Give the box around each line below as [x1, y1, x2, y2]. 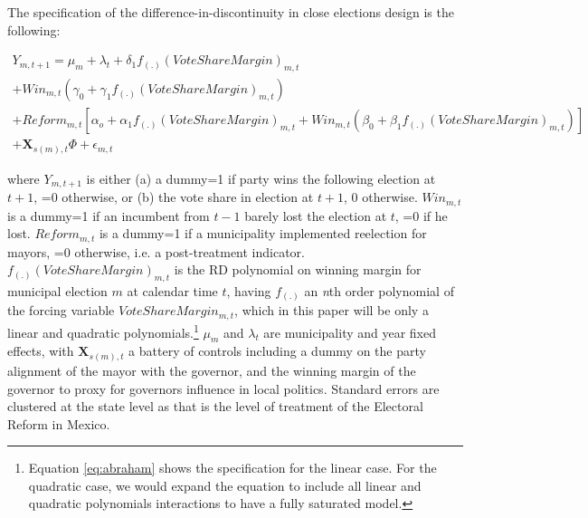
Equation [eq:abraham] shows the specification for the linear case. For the [28, 458, 437, 477]
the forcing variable [7, 301, 115, 320]
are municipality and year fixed [263, 322, 437, 341]
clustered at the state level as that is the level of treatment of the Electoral [7, 397, 423, 416]
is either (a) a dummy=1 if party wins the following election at [86, 168, 436, 187]
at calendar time [127, 281, 218, 300]
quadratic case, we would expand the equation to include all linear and [28, 475, 422, 494]
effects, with [7, 341, 74, 360]
